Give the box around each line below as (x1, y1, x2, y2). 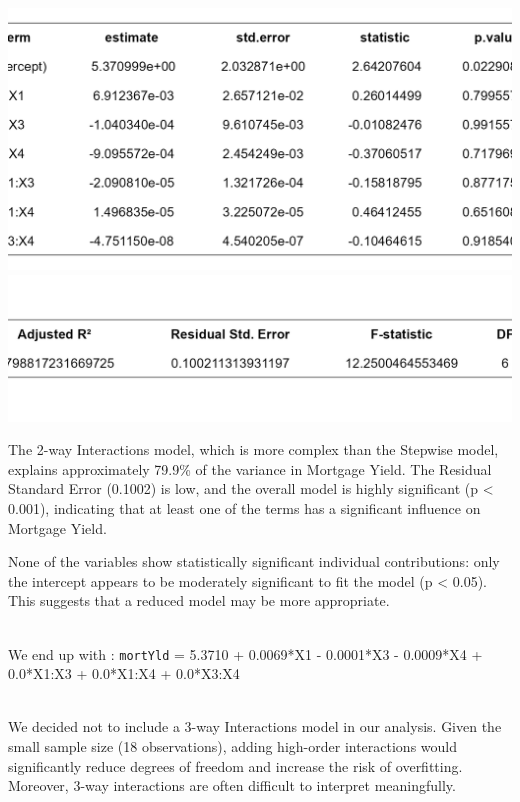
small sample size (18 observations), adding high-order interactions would (8, 735, 458, 756)
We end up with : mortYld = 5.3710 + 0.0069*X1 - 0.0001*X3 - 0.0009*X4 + (8, 643, 483, 664)
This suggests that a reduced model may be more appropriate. (8, 590, 390, 611)
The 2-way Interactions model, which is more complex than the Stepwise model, (8, 439, 499, 460)
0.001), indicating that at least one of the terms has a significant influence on (8, 497, 481, 518)
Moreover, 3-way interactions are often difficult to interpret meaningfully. (8, 775, 456, 796)
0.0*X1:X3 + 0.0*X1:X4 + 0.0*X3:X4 (8, 663, 240, 684)
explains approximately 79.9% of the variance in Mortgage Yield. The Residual (8, 458, 492, 479)
